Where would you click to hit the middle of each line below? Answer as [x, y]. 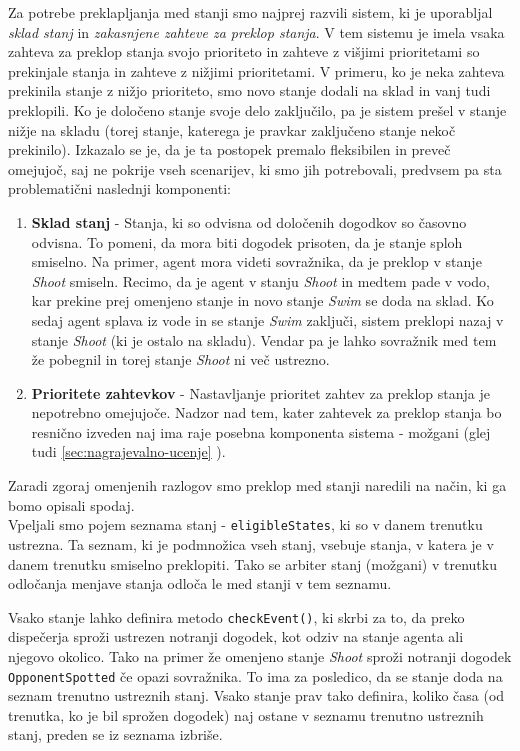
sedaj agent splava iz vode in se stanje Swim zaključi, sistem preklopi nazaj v [267, 319]
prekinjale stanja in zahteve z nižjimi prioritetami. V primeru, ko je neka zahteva [256, 70]
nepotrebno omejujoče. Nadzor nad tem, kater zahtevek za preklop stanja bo [266, 412]
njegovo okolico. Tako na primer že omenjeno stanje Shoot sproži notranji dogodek [260, 655]
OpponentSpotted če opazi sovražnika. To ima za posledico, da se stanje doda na [255, 675]
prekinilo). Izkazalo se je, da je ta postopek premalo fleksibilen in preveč [229, 149]
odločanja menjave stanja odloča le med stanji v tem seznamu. [200, 583]
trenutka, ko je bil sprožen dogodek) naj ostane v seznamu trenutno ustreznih [246, 714]
